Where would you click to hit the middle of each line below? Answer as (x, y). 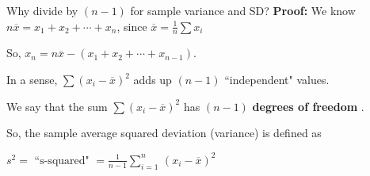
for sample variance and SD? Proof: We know (243, 10)
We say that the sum (57, 106)
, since (132, 26)
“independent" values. (277, 80)
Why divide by (42, 10)
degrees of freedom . (308, 106)
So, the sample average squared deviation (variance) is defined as (164, 133)
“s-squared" (62, 161)
